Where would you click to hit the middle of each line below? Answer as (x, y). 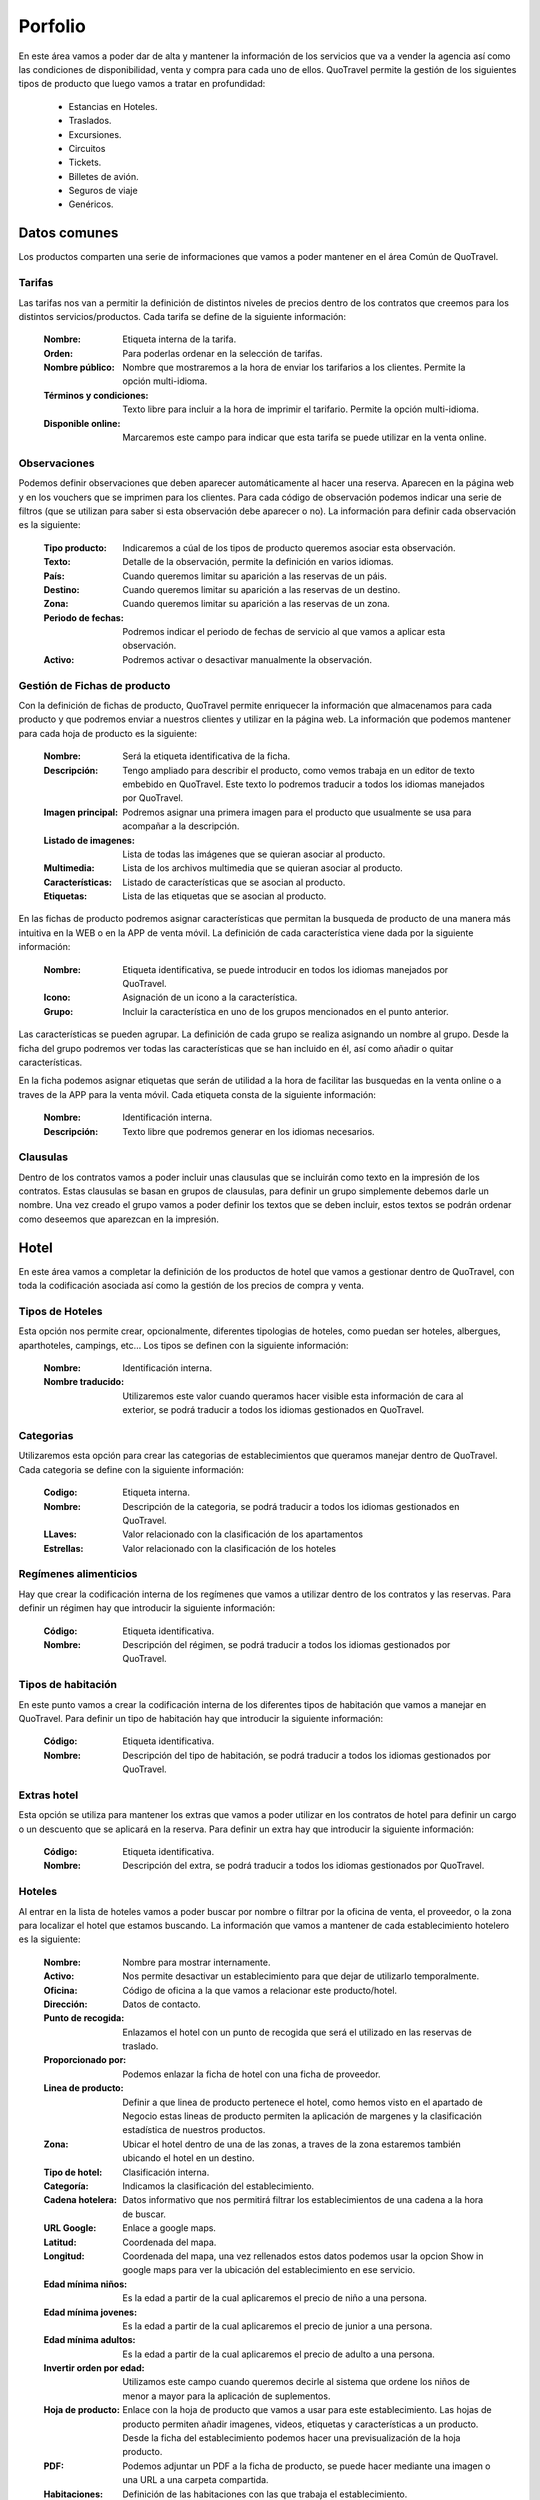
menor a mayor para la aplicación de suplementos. (226, 2396)
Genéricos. (91, 204)
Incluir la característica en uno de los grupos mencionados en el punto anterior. (285, 1011)
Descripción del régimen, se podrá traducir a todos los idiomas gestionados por (286, 1645)
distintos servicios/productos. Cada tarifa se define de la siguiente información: (182, 316)
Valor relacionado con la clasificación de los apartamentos (243, 1534)
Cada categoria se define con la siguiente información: (131, 1469)
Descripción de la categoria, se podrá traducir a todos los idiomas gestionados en (291, 1506)
